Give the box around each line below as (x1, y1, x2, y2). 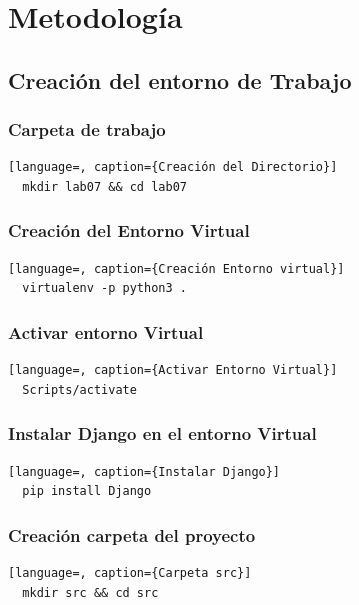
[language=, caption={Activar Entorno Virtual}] (8, 363, 338, 378)
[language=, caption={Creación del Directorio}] (8, 160, 338, 175)
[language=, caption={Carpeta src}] (8, 566, 252, 580)
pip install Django (22, 484, 152, 499)
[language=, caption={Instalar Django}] (8, 464, 281, 479)
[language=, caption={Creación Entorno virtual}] (8, 261, 345, 276)
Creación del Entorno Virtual (8, 218, 250, 243)
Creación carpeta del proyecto (8, 522, 256, 547)
